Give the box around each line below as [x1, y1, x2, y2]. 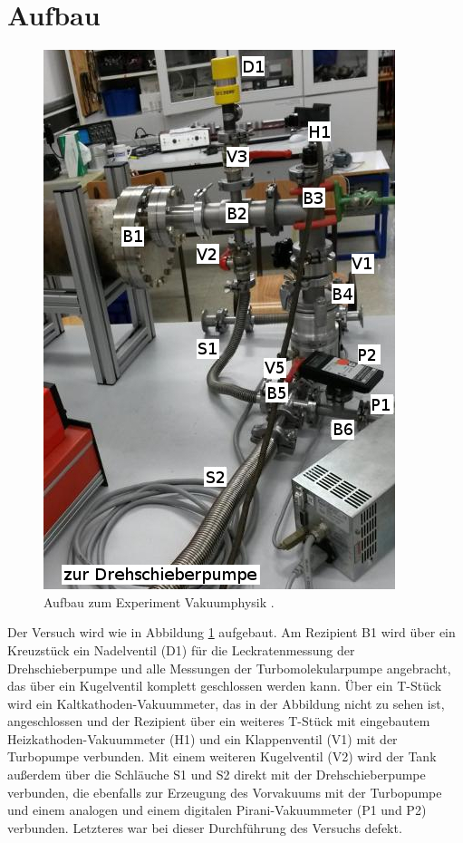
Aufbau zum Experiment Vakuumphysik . [43, 592, 275, 611]
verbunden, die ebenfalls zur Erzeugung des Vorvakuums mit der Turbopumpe [7, 782, 442, 801]
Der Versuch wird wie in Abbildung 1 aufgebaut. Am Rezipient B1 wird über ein [7, 623, 456, 642]
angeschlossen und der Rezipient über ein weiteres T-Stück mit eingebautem [7, 712, 430, 731]
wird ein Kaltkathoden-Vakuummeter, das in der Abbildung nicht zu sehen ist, [7, 693, 445, 712]
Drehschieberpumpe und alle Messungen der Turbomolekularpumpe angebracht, [7, 658, 451, 677]
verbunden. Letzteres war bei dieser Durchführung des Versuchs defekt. [7, 818, 402, 837]
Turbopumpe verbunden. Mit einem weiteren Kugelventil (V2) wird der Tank [7, 747, 437, 766]
